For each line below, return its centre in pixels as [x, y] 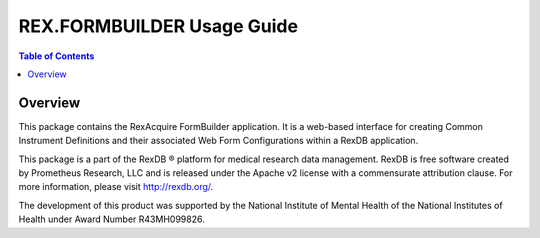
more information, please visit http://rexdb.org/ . [116, 187]
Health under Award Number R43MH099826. [111, 219]
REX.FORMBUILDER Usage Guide [158, 26]
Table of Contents [56, 56]
